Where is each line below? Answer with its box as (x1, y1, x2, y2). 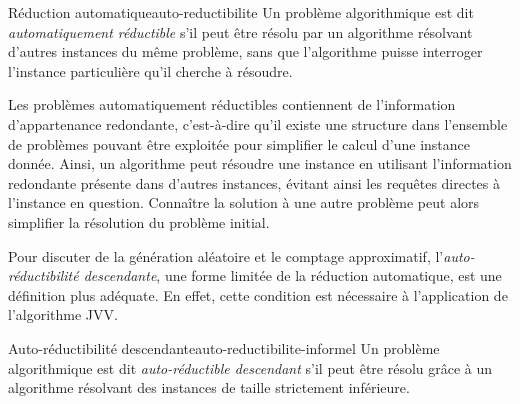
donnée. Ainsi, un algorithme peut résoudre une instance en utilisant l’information (8, 153, 512, 174)
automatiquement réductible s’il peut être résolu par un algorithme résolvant (8, 21, 473, 42)
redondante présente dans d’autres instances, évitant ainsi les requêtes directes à (8, 172, 501, 193)
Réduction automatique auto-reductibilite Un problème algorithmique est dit (8, 2, 474, 22)
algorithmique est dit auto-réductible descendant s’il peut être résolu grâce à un (8, 357, 493, 378)
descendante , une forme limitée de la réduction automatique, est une (83, 265, 502, 286)
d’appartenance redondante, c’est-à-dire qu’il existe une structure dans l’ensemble (8, 113, 508, 134)
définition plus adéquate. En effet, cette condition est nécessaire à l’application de (8, 284, 508, 305)
